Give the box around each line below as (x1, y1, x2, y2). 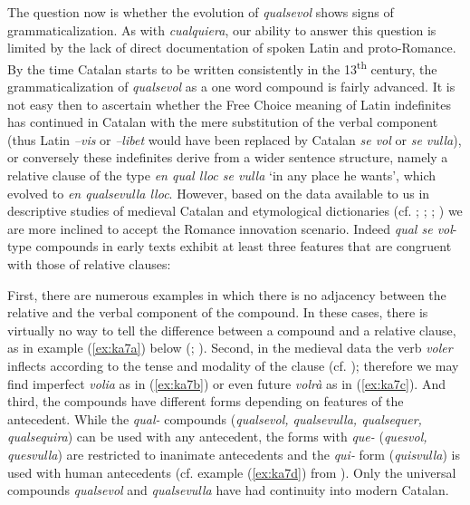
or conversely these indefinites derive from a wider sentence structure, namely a (7, 148, 448, 167)
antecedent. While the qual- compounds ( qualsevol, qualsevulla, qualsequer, (7, 409, 422, 428)
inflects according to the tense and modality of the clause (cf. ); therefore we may (7, 355, 459, 374)
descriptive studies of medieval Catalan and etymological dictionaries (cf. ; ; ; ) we (7, 201, 463, 220)
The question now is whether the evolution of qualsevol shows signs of (7, 3, 394, 21)
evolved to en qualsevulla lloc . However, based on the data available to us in (7, 183, 430, 202)
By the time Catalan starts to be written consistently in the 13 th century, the (7, 56, 437, 78)
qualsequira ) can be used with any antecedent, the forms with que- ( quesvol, (7, 427, 427, 446)
